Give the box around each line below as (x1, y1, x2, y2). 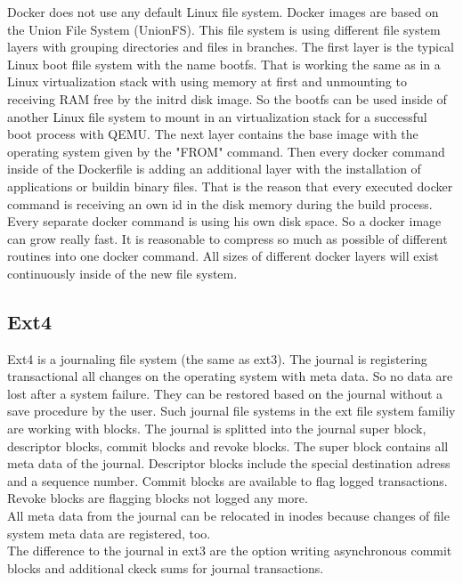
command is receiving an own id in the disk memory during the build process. (7, 194, 433, 213)
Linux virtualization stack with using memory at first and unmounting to (7, 72, 407, 91)
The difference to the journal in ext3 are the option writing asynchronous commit (7, 541, 452, 560)
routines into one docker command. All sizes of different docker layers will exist (7, 247, 439, 265)
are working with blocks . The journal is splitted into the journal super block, (7, 419, 426, 438)
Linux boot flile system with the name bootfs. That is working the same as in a (7, 54, 441, 73)
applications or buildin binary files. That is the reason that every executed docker (7, 176, 453, 195)
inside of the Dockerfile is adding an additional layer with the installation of (7, 159, 421, 178)
